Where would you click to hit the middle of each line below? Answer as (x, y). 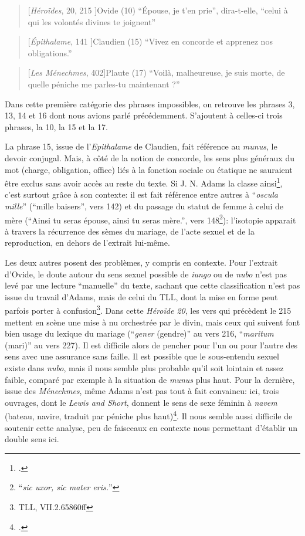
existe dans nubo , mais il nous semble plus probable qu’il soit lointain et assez (144, 368)
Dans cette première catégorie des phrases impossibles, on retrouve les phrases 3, (150, 104)
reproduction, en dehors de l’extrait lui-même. (87, 242)
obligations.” (50, 52)
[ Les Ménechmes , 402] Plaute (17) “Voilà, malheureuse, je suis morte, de (156, 72)
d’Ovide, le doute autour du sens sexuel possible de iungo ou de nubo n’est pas (146, 274)
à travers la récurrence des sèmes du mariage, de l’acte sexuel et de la (130, 231)
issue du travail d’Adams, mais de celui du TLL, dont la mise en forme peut (141, 296)
